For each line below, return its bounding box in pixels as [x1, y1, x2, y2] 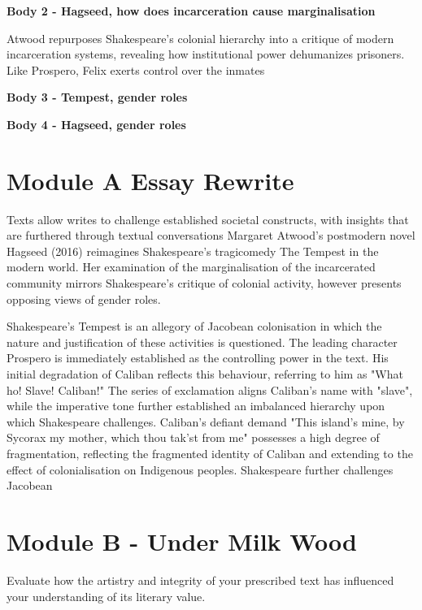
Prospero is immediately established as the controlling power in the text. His [7, 349, 389, 366]
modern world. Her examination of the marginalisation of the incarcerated [7, 258, 376, 275]
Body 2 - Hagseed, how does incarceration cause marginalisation [7, 2, 376, 19]
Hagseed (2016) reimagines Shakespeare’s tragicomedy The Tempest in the [7, 242, 379, 259]
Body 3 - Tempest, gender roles [7, 89, 188, 106]
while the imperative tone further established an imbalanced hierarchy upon [7, 397, 385, 414]
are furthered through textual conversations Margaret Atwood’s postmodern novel [7, 227, 415, 244]
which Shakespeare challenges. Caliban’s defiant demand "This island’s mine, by [7, 413, 405, 430]
